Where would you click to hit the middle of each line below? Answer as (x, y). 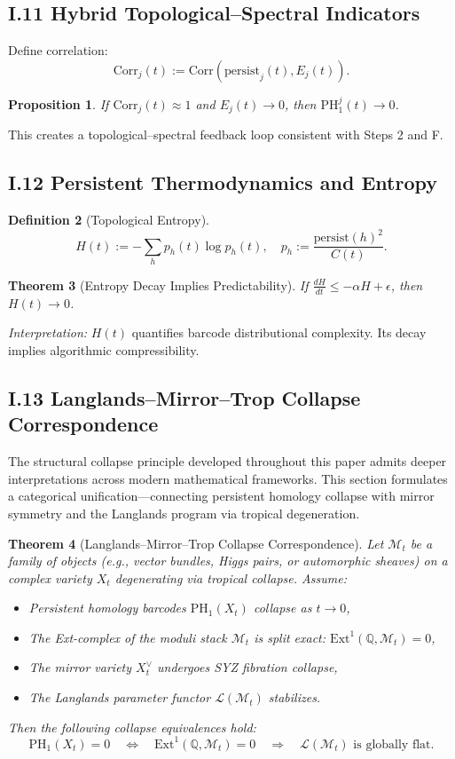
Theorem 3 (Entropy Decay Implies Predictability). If (158, 285)
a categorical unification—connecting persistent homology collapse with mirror (221, 496)
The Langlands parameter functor (120, 697)
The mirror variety (80, 667)
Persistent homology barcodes (107, 608)
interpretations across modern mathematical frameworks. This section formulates (228, 478)
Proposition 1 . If (59, 103)
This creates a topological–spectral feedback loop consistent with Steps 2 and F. (226, 134)
